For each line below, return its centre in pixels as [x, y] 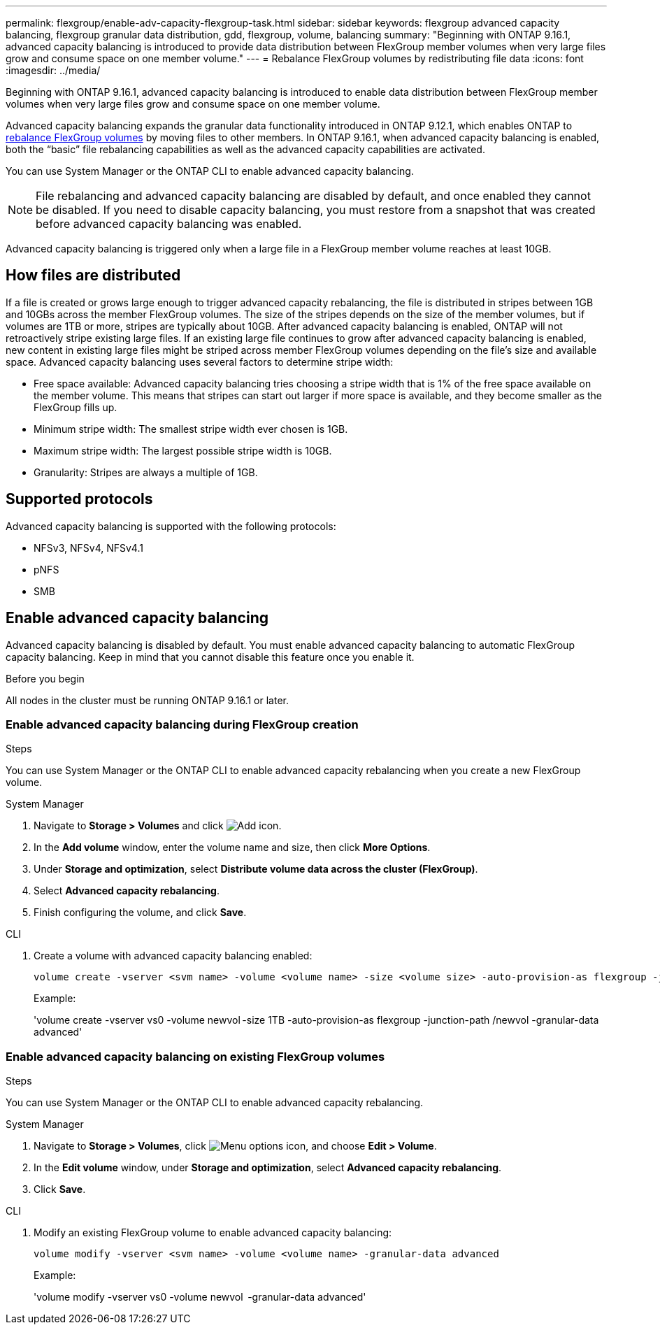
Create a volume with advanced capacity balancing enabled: [173, 956]
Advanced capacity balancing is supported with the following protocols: [171, 526]
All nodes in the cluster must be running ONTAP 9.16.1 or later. [147, 700]
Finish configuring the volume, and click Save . [140, 913]
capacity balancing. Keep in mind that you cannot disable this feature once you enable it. [210, 657]
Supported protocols [79, 499]
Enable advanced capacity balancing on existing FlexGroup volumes [195, 1056]
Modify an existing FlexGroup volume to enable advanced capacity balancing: [213, 1233]
